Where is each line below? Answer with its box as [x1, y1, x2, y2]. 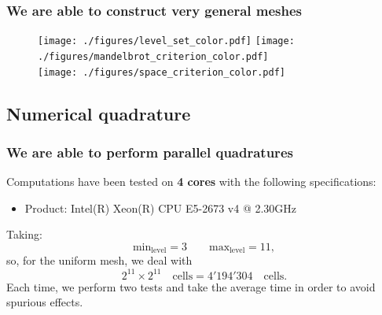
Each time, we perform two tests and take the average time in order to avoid [6, 278, 376, 295]
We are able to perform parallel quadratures [6, 142, 293, 161]
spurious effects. [6, 294, 83, 310]
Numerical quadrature [6, 101, 191, 125]
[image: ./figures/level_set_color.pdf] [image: [38, 35, 295, 47]
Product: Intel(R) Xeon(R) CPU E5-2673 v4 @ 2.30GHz [24, 199, 297, 216]
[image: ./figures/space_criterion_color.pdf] [38, 66, 285, 78]
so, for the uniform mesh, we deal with [6, 252, 193, 269]
